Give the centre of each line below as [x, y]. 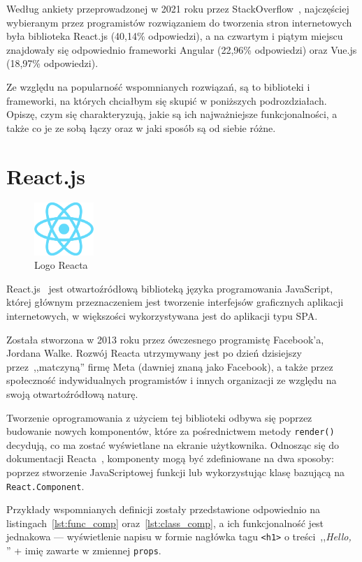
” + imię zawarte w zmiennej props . [84, 550]
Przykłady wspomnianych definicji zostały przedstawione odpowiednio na [164, 509]
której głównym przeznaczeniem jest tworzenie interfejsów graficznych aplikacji [175, 302]
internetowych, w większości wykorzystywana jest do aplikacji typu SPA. [162, 316]
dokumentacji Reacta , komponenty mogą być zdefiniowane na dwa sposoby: [170, 458]
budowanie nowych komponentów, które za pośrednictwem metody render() [171, 431]
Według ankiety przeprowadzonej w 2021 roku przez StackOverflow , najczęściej [178, 8]
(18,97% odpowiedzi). [52, 63]
